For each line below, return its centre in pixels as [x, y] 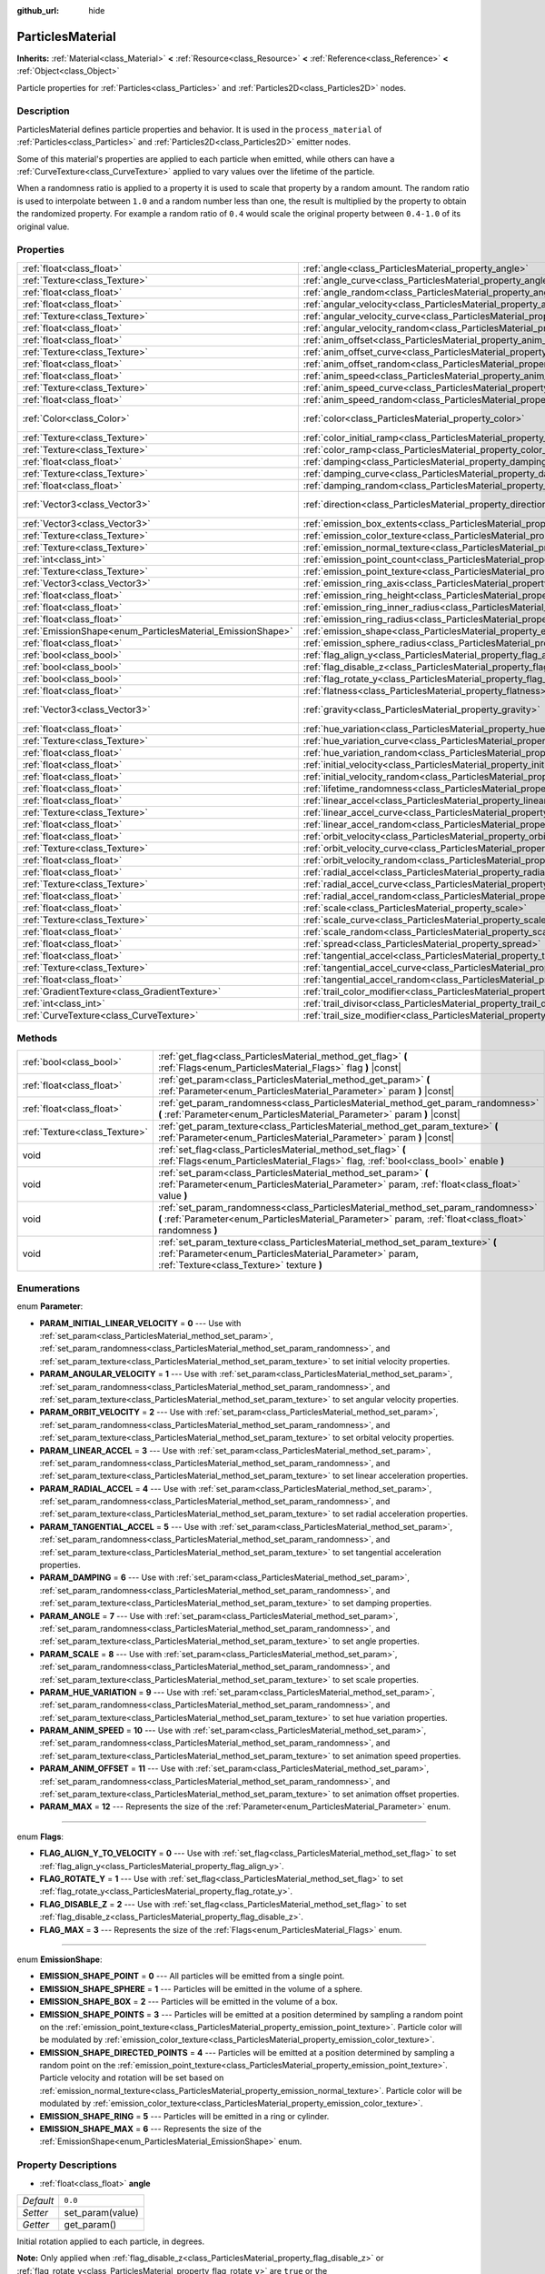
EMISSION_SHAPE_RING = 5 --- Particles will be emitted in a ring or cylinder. [184, 2116]
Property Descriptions [67, 2165]
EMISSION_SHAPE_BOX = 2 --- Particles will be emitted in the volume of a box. [188, 2002]
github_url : [38, 10]
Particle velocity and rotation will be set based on [132, 2078]
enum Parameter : [50, 1306]
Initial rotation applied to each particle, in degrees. [110, 2241]
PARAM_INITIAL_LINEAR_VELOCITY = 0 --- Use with [140, 1323]
